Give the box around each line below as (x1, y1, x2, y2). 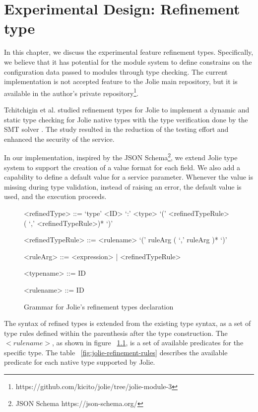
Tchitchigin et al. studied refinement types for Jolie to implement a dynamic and (4, 104, 250, 114)
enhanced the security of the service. (4, 133, 115, 144)
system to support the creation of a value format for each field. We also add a (4, 162, 241, 172)
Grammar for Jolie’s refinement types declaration (24, 301, 174, 311)
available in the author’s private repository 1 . (4, 86, 139, 98)
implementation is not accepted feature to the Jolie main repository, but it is (4, 76, 238, 87)
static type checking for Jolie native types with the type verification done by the (4, 114, 248, 124)
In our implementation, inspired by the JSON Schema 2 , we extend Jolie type (4, 151, 238, 162)
